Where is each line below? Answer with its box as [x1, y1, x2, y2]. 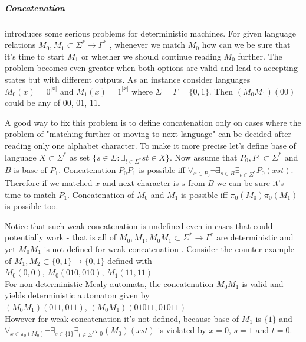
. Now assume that [169, 151, 238, 163]
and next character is [102, 177, 179, 188]
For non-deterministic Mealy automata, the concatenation [5, 277, 214, 289]
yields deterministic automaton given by [5, 289, 150, 301]
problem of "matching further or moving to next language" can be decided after [5, 128, 291, 140]
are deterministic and [216, 231, 294, 243]
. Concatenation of [67, 188, 134, 200]
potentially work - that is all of [5, 231, 117, 243]
